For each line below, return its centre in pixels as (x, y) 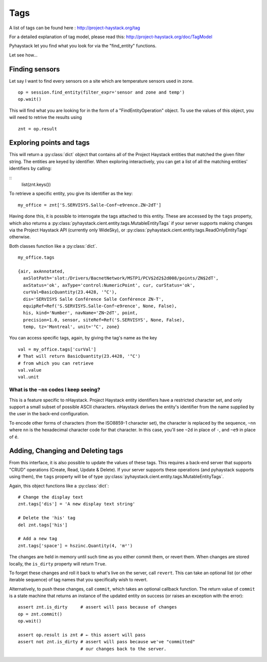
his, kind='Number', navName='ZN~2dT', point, (80, 313)
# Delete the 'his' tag (47, 518)
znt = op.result (38, 129)
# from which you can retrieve (56, 363)
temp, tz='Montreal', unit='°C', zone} (71, 327)
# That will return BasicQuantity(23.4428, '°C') (79, 356)
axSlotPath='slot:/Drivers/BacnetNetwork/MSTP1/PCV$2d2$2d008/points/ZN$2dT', (121, 278)
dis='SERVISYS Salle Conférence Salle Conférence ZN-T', (93, 299)
